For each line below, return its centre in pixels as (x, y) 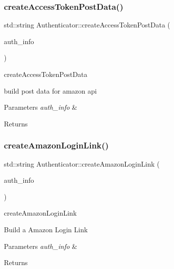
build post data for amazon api (50, 90)
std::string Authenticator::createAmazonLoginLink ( (82, 163)
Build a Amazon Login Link (46, 229)
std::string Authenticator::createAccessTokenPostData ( (87, 25)
